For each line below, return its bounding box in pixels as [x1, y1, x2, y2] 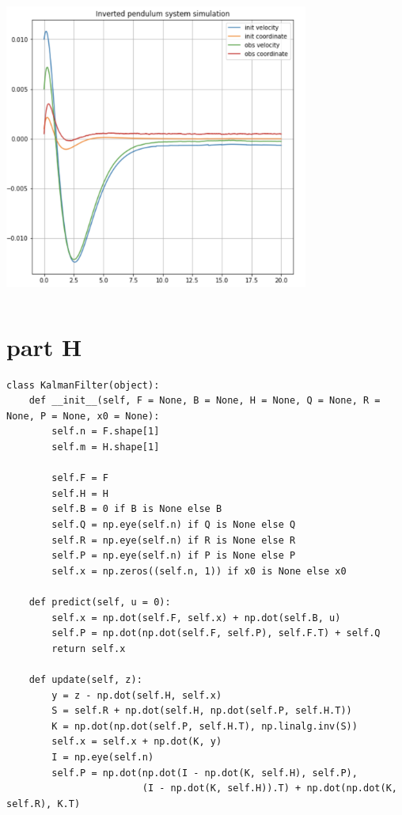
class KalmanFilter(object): [6, 379, 160, 391]
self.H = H [51, 487, 108, 499]
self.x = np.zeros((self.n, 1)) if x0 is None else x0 [51, 565, 347, 577]
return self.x [51, 643, 126, 654]
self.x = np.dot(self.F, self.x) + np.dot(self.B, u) [51, 612, 341, 624]
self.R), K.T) [6, 798, 81, 809]
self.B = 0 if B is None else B [51, 503, 222, 515]
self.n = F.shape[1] [51, 426, 160, 438]
